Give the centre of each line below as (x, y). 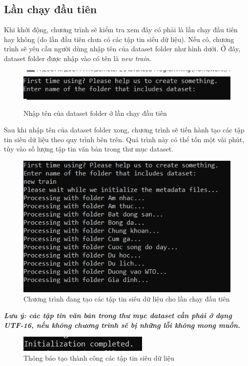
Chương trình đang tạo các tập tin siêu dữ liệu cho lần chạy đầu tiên (127, 299)
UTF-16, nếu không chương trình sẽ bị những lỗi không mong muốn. (122, 325)
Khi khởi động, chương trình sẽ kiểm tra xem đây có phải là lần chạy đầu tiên (121, 30)
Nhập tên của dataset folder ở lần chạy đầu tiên (95, 113)
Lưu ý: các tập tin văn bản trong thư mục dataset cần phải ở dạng (118, 315)
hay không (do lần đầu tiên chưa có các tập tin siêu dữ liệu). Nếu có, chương (119, 39)
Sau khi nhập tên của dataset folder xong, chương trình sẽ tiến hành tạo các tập (124, 129)
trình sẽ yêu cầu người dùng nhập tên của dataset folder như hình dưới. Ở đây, (122, 49)
